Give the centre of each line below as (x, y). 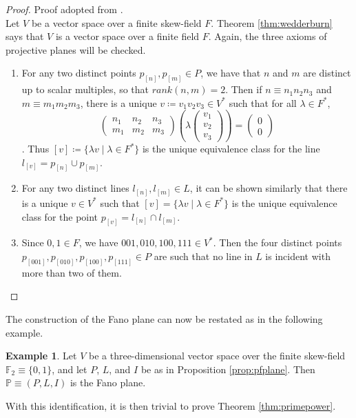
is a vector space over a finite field (127, 36)
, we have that (231, 73)
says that (25, 36)
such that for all (263, 102)
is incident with (298, 256)
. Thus (35, 149)
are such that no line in (203, 256)
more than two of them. (72, 272)
